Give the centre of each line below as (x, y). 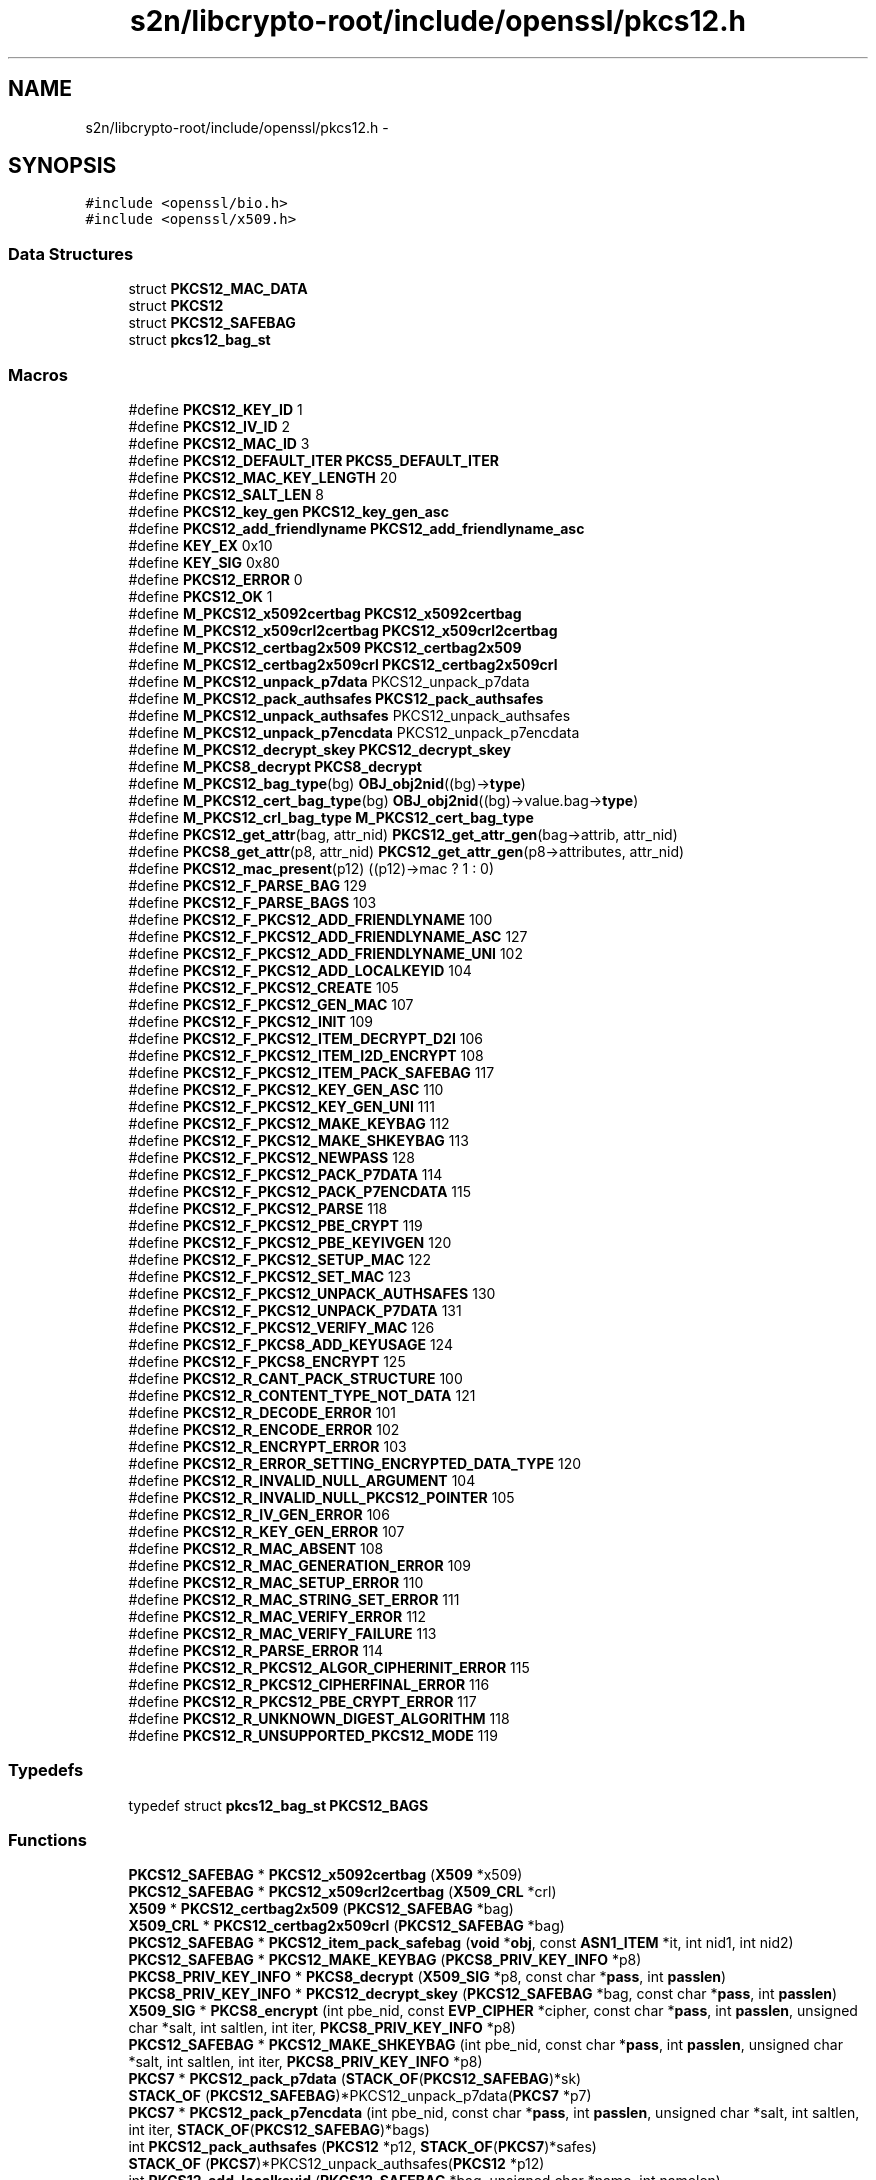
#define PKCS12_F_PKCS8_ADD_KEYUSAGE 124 (290, 1344)
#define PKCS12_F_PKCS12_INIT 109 (251, 1021)
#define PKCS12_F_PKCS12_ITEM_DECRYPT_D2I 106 (305, 1038)
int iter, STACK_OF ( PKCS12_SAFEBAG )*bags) (279, 2130)
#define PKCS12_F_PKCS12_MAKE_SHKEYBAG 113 (298, 1140)
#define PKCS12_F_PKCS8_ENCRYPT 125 (267, 1361)
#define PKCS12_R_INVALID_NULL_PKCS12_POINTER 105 (321, 1497)
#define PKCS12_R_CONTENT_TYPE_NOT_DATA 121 (302, 1395)
